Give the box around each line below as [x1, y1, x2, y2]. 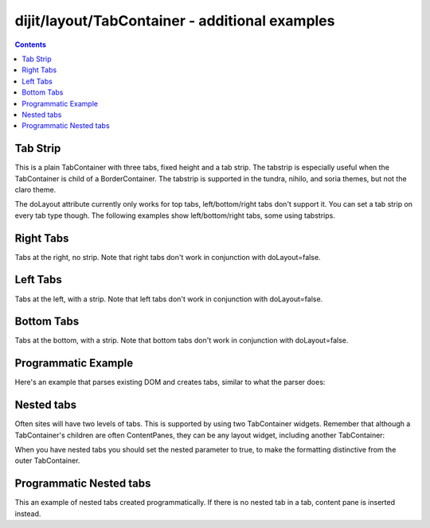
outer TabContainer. [14, 456, 80, 465]
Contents [14, 40, 47, 49]
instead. [14, 509, 41, 518]
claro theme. [14, 184, 57, 194]
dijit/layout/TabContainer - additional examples [14, 12, 335, 29]
